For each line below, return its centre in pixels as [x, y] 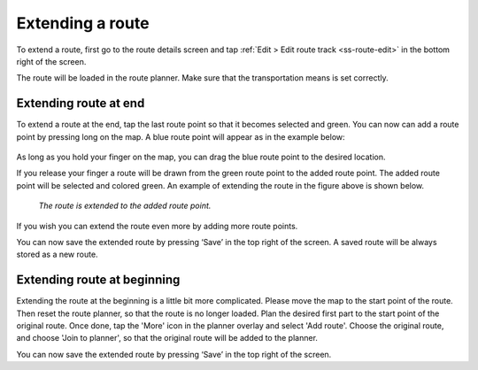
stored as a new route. [57, 254]
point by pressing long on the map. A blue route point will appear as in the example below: [181, 136]
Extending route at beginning [98, 280]
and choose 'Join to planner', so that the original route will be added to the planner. [167, 338]
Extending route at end [81, 103]
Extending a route [83, 23]
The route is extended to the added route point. [125, 206]
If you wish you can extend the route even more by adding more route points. [157, 226]
